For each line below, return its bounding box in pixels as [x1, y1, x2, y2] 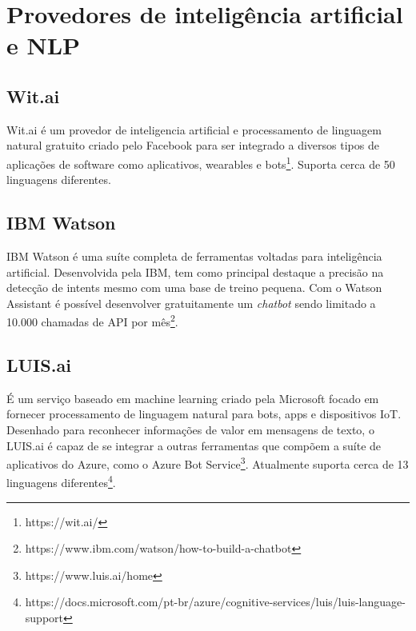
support [25, 609, 63, 626]
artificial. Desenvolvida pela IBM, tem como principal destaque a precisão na [6, 263, 384, 280]
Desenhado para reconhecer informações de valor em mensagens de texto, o [6, 421, 374, 438]
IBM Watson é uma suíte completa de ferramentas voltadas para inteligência [6, 248, 382, 264]
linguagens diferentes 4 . [6, 472, 116, 491]
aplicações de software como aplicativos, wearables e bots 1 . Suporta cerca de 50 [6, 153, 395, 172]
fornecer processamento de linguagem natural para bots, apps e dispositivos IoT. [6, 405, 402, 422]
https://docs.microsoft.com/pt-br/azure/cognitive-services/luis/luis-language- [25, 593, 406, 610]
